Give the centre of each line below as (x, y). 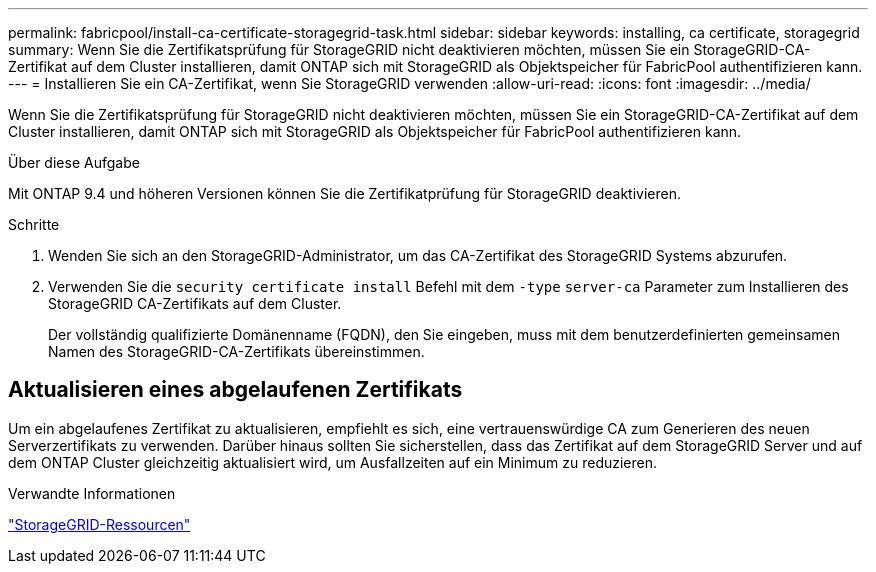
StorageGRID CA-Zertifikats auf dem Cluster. (195, 303)
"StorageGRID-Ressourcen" (99, 524)
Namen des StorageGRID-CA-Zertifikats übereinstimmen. (236, 351)
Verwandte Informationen (92, 493)
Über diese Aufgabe (74, 162)
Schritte (34, 224)
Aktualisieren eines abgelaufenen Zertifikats (235, 390)
